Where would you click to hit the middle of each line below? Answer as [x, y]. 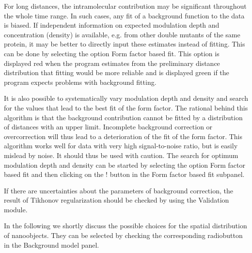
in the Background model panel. [52, 245]
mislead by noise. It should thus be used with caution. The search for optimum [121, 155]
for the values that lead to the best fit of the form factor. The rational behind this [126, 107]
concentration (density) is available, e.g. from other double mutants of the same [122, 34]
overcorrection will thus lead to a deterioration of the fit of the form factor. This [123, 136]
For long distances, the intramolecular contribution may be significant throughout [125, 6]
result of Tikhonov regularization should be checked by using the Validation [117, 200]
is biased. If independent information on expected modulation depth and [112, 25]
